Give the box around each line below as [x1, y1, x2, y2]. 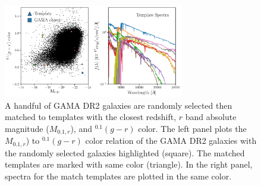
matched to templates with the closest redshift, [5, 111, 177, 123]
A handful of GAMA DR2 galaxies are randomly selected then [5, 99, 232, 111]
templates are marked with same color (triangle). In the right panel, [5, 158, 253, 171]
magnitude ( [5, 122, 49, 134]
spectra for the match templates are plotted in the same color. [5, 169, 232, 182]
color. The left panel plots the [138, 122, 247, 134]
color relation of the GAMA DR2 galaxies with [85, 134, 257, 147]
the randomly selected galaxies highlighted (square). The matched [5, 146, 245, 159]
